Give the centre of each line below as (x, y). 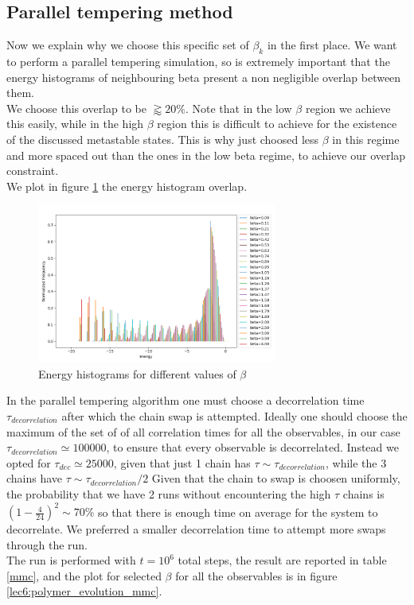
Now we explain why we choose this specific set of (128, 45)
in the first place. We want (332, 45)
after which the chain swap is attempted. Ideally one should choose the (234, 415)
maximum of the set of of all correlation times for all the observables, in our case (203, 431)
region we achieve (348, 108)
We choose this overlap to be (76, 108)
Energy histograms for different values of (137, 373)
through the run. (47, 544)
